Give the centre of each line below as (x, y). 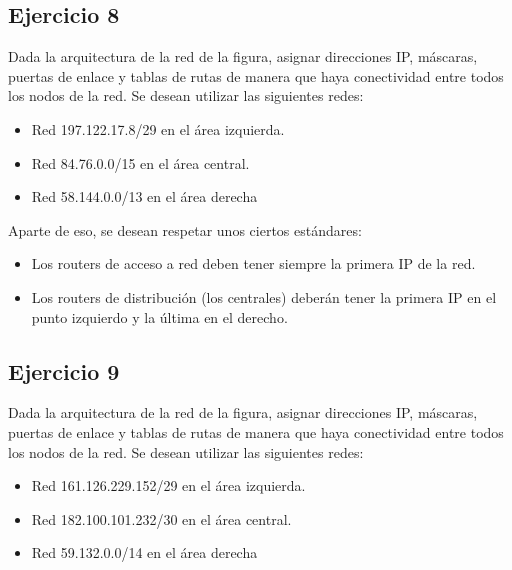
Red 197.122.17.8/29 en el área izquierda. (158, 128)
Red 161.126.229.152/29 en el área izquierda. (168, 485)
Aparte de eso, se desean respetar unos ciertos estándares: (185, 229)
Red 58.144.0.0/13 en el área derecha (144, 196)
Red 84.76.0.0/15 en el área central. (140, 162)
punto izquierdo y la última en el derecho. (159, 316)
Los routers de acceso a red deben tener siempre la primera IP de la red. (253, 263)
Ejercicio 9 (64, 370)
